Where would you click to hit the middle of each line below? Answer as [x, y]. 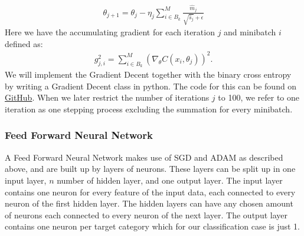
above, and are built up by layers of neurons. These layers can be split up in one [150, 169]
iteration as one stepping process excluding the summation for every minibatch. [149, 109]
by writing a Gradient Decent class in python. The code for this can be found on [151, 86]
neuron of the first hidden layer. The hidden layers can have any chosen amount [149, 203]
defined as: [24, 43]
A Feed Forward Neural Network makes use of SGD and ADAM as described [144, 157]
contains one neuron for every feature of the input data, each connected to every [150, 192]
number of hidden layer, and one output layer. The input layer [170, 180]
